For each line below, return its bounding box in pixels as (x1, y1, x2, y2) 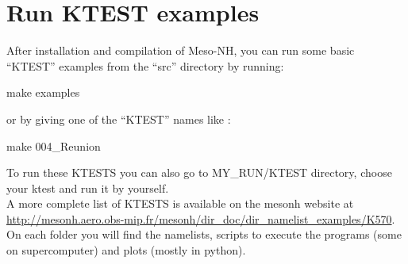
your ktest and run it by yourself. (6, 179, 169, 196)
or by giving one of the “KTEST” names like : (6, 110, 231, 127)
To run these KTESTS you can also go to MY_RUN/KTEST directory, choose (6, 164, 392, 181)
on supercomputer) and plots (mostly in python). (6, 242, 246, 258)
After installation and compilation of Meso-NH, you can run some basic (6, 42, 355, 59)
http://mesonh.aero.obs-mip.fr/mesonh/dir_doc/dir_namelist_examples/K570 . (6, 210, 395, 227)
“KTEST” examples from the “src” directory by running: (6, 57, 284, 74)
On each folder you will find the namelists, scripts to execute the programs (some (6, 226, 402, 243)
